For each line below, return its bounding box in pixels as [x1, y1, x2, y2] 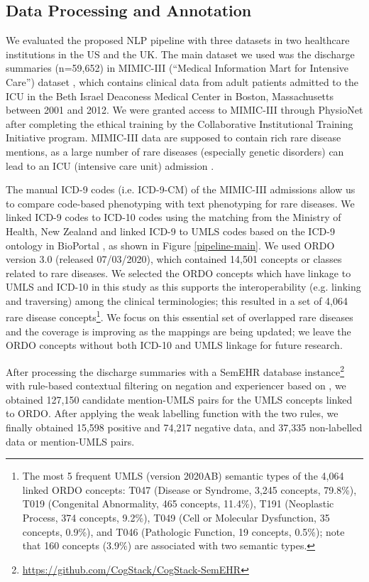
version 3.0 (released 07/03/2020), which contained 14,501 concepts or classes [6, 252, 342, 266]
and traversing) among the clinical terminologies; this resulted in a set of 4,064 [6, 293, 348, 308]
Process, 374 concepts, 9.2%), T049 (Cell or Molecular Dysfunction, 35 [22, 510, 330, 524]
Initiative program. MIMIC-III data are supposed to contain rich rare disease [6, 130, 341, 145]
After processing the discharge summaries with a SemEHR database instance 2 [6, 362, 345, 379]
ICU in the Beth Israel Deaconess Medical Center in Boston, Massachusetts [6, 88, 334, 103]
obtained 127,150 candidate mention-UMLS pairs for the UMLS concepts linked [6, 392, 353, 406]
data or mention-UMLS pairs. [6, 433, 135, 448]
